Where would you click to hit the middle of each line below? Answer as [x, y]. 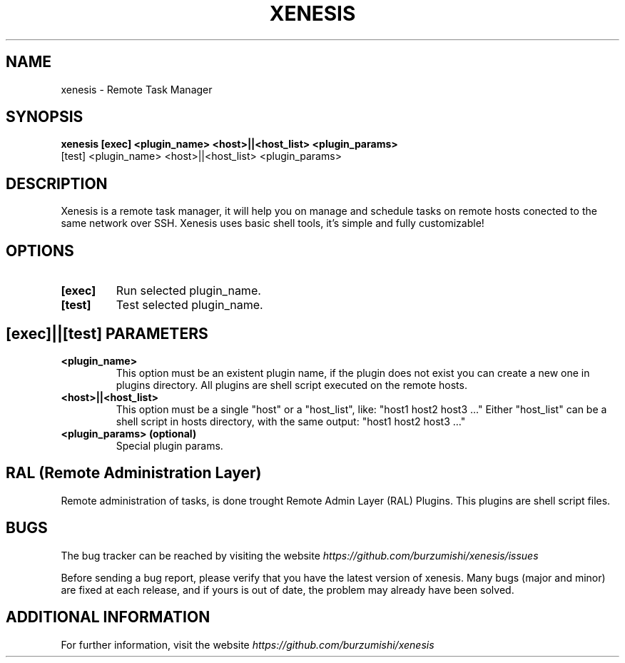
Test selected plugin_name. [189, 305]
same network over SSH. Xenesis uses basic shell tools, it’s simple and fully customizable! [273, 223]
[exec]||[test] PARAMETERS [107, 333]
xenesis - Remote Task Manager [137, 89]
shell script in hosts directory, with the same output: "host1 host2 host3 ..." [291, 421]
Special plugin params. [169, 445]
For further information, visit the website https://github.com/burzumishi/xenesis [248, 644]
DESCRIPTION [57, 183]
